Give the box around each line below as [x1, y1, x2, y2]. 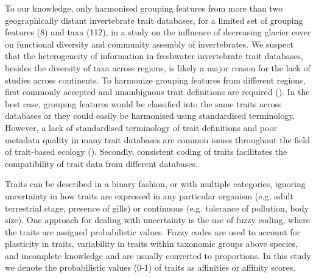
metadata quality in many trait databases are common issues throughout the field [5, 133, 311, 146]
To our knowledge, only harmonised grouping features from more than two [5, 2, 283, 14]
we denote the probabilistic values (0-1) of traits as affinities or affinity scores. [5, 261, 296, 274]
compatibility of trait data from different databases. [5, 157, 198, 169]
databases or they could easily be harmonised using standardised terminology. [5, 109, 295, 122]
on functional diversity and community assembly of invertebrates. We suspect [5, 37, 293, 50]
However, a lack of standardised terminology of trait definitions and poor [5, 121, 277, 134]
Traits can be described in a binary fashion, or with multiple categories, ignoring [5, 177, 306, 190]
